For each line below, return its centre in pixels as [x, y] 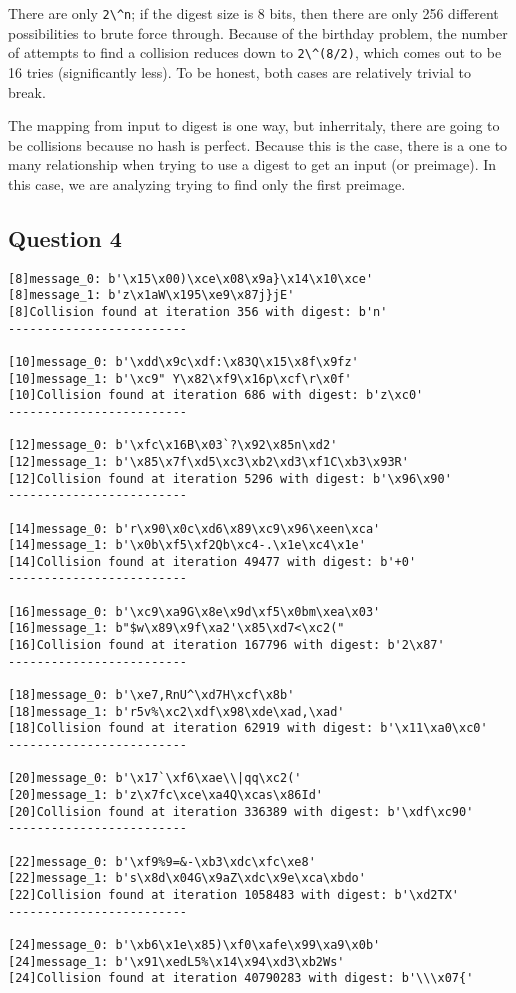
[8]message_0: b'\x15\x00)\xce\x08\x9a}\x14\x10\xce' [191, 278]
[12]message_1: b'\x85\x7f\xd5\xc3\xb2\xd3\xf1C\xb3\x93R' [208, 461]
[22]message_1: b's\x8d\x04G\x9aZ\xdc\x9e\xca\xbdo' [187, 878]
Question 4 [65, 237]
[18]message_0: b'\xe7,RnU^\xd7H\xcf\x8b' [151, 695]
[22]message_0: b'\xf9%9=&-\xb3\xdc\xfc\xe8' [162, 861]
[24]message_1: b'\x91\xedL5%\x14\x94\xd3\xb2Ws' [176, 961]
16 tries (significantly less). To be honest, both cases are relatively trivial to [240, 71]
